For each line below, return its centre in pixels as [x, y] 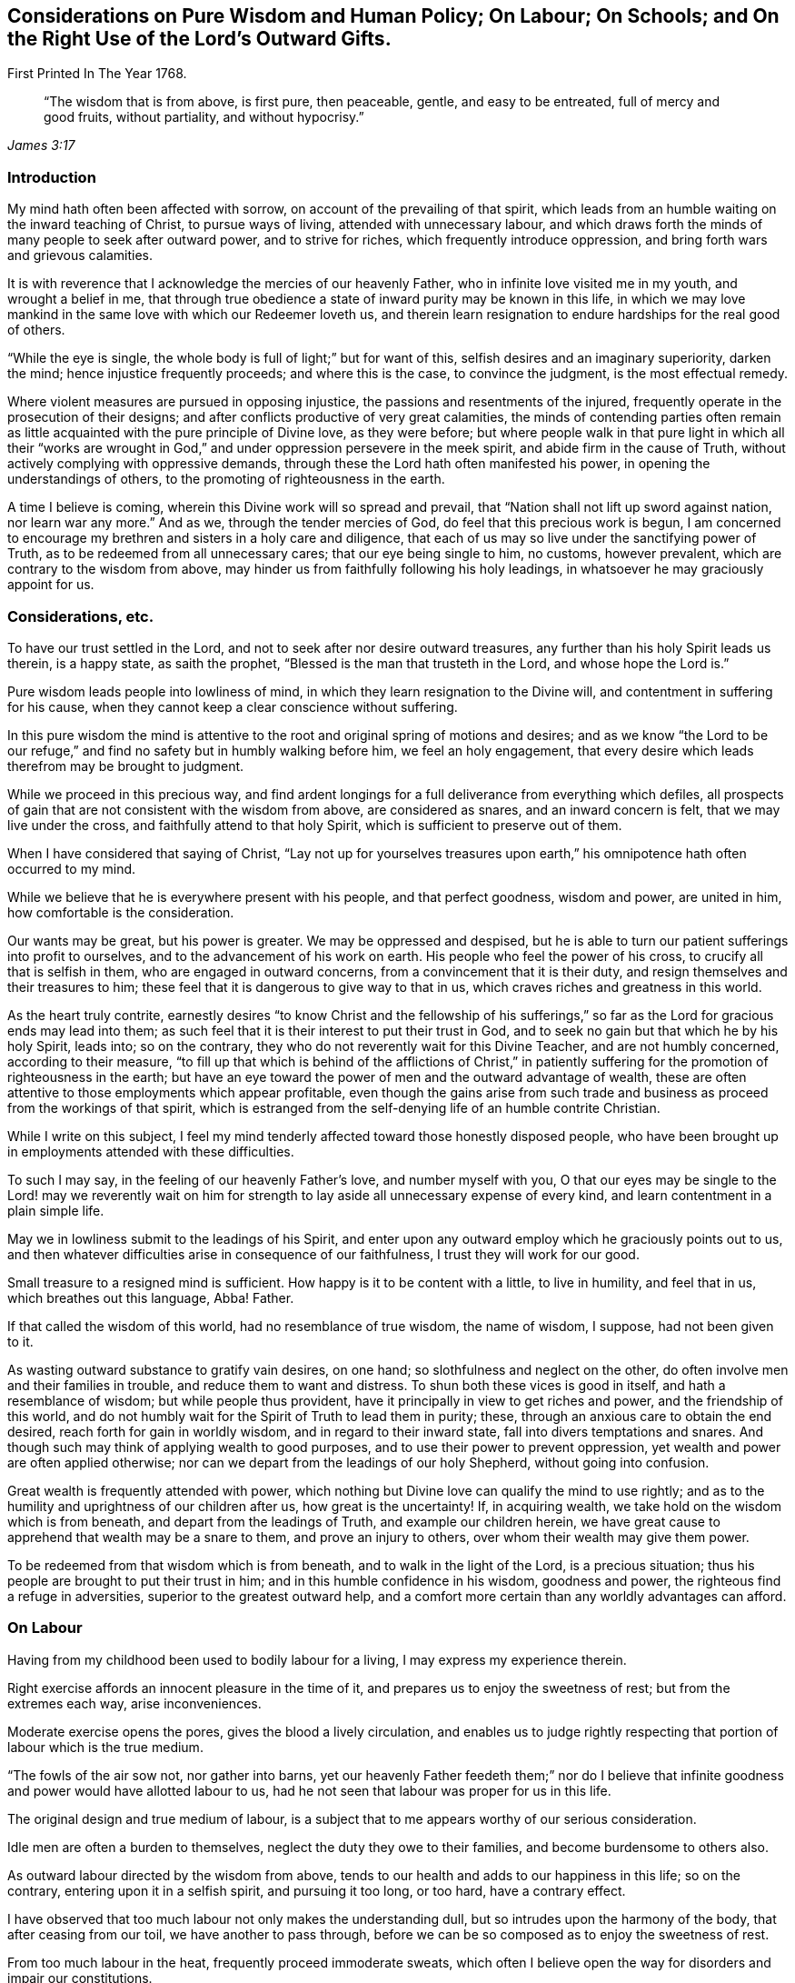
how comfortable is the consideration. [121, 912]
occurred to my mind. [72, 868]
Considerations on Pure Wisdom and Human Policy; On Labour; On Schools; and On [393, 16]
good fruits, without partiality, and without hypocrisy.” [204, 117]
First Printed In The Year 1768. [97, 74]
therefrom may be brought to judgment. [126, 766]
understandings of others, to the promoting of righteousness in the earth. [226, 479]
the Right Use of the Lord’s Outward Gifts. [199, 39]
